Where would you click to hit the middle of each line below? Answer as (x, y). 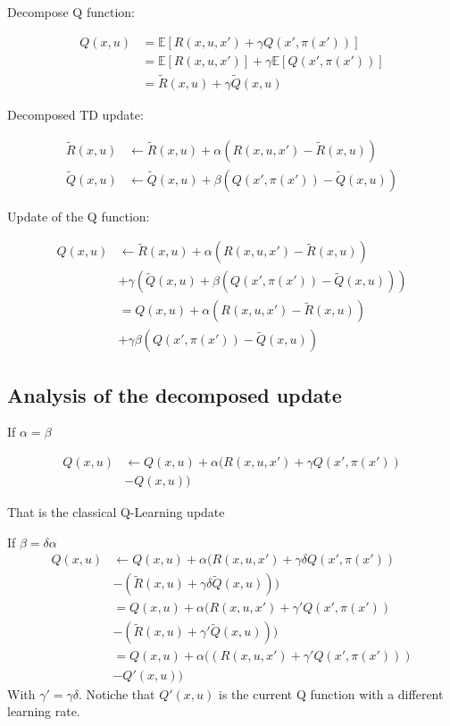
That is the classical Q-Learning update (116, 512)
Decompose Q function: (71, 12)
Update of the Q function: (79, 216)
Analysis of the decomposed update (175, 394)
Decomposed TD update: (75, 114)
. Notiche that (117, 693)
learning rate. (44, 711)
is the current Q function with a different (331, 693)
